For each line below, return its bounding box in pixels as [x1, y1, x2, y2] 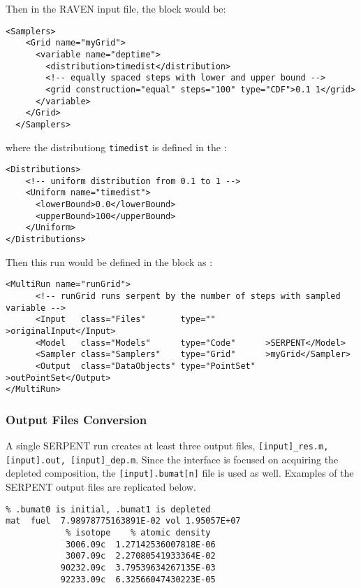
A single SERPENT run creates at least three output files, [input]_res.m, [6, 438, 329, 453]
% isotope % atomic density [65, 528, 211, 538]
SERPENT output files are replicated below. [6, 479, 196, 494]
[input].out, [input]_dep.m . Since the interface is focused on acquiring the [6, 451, 339, 466]
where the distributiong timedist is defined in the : [6, 139, 227, 154]
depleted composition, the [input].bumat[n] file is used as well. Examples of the [6, 465, 354, 480]
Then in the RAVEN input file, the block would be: [6, 1, 226, 15]
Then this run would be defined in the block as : [6, 254, 213, 269]
